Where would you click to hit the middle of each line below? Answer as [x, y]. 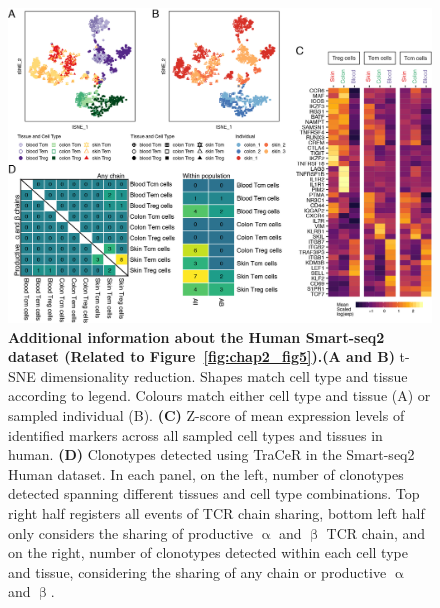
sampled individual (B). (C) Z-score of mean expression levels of [206, 415]
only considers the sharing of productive [130, 532]
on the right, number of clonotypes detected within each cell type [208, 552]
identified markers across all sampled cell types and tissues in [195, 434]
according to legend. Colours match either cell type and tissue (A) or [219, 395]
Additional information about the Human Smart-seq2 [196, 336]
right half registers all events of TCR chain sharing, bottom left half [216, 513]
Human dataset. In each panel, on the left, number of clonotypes [206, 473]
